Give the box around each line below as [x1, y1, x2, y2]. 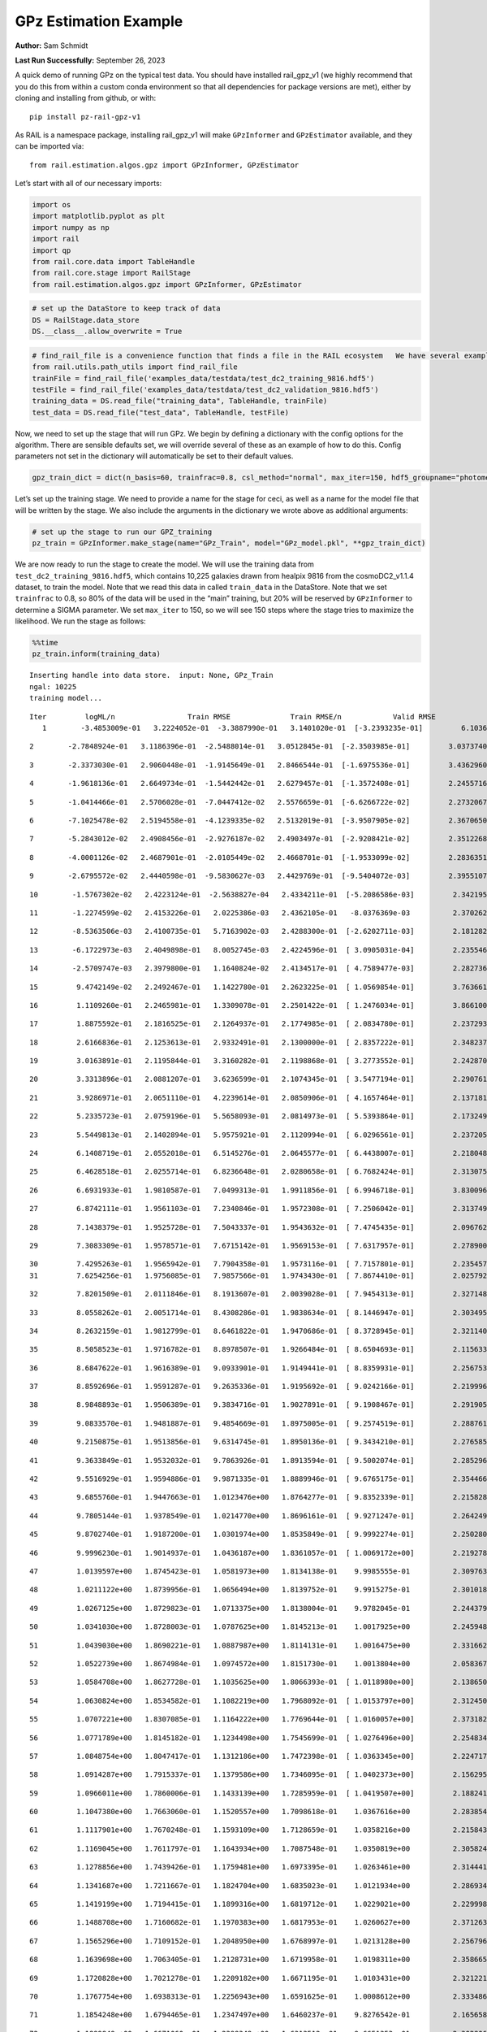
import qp [32, 245, 71, 255]
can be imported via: [15, 141, 84, 151]
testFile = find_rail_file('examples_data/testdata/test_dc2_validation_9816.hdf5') [32, 384, 379, 394]
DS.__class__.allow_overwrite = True [32, 327, 183, 336]
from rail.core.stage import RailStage [32, 268, 191, 278]
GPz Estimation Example [15, 12, 183, 30]
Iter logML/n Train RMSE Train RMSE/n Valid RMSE [29, 712, 436, 721]
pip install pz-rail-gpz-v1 [29, 112, 141, 121]
